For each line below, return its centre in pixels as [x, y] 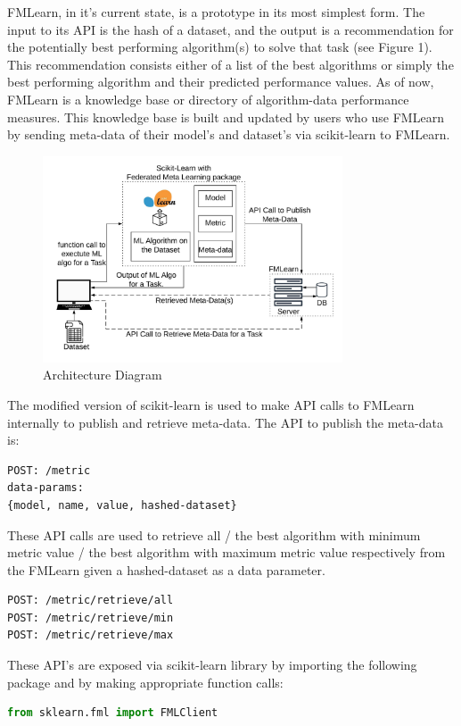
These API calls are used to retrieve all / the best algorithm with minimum [214, 534]
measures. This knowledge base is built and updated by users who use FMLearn [226, 117]
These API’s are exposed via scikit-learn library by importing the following [212, 665]
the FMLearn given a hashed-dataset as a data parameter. [166, 569]
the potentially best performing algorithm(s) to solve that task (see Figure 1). [220, 47]
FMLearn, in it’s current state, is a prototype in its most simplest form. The [216, 12]
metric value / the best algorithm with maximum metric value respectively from [226, 552]
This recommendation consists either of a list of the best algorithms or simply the [230, 64]
